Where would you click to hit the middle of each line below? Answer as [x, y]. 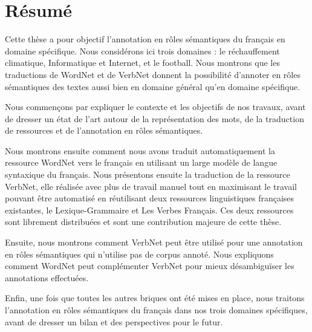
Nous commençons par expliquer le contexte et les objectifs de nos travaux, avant [155, 107]
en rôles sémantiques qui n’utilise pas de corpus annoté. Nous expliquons [139, 254]
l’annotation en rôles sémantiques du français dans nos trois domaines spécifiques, [156, 310]
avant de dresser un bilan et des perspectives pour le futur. [114, 321]
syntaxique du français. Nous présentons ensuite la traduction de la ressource [148, 174]
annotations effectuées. [47, 277]
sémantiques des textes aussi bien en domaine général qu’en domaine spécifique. [153, 86]
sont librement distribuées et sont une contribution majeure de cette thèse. [143, 222]
